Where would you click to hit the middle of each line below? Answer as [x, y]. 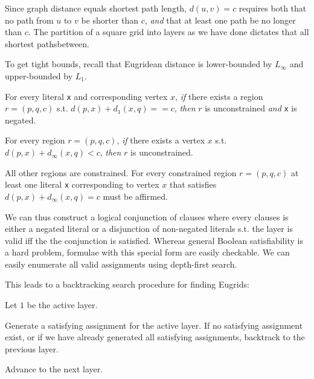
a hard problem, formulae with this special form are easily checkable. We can [147, 252]
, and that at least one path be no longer [220, 20]
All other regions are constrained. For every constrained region [121, 172]
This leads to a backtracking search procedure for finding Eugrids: [127, 284]
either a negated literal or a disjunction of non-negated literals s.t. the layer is [149, 229]
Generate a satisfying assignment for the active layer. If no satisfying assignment [154, 325]
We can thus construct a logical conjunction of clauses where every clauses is [147, 216]
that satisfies [193, 184]
